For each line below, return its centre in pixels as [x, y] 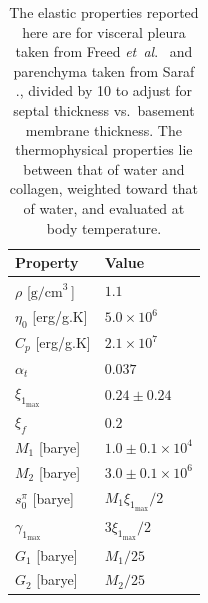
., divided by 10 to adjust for [104, 90]
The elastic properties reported [104, 12]
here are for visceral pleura [104, 31]
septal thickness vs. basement [104, 109]
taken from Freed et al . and [104, 51]
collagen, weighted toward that [104, 188]
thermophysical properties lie [104, 149]
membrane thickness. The [103, 129]
